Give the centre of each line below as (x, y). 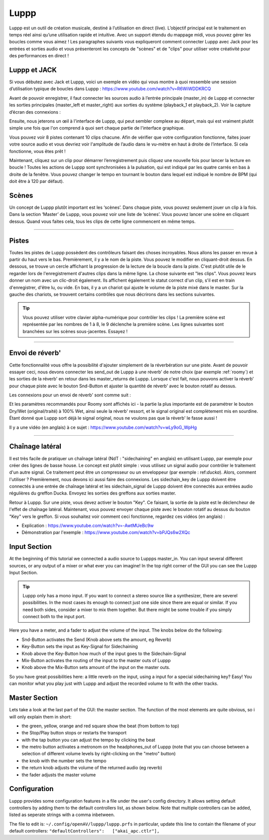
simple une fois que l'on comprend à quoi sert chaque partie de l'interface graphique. (97, 128)
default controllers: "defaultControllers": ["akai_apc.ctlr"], (84, 831)
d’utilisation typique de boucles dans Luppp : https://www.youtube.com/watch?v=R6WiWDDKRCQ (110, 89)
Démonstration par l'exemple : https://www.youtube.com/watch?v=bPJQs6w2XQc (106, 532)
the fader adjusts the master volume (59, 775)
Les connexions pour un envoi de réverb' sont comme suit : (70, 395)
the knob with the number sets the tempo (64, 761)
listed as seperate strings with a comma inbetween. (62, 815)
